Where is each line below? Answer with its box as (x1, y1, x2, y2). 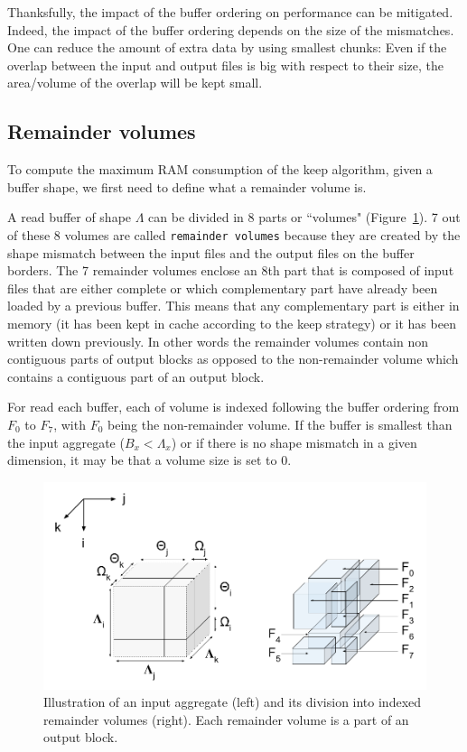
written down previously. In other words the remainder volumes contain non (7, 331, 428, 350)
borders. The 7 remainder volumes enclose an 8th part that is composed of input (7, 261, 454, 280)
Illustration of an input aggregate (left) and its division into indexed (43, 692, 422, 711)
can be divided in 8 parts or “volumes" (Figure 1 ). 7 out (148, 208, 461, 227)
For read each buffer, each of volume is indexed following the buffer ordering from (7, 397, 460, 416)
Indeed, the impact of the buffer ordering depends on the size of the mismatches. (7, 20, 454, 39)
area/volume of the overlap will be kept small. (7, 73, 263, 92)
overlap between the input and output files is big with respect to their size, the (7, 55, 444, 74)
